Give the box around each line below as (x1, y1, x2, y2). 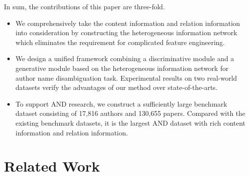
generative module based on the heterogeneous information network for (15, 63, 228, 73)
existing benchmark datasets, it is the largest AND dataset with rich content (15, 117, 246, 128)
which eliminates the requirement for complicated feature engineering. (15, 37, 225, 47)
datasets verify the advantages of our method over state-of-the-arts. (15, 82, 218, 92)
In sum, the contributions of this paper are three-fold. (4, 1, 165, 11)
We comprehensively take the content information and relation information (15, 18, 240, 28)
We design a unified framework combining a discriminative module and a (15, 53, 234, 64)
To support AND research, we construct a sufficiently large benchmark (15, 98, 227, 109)
